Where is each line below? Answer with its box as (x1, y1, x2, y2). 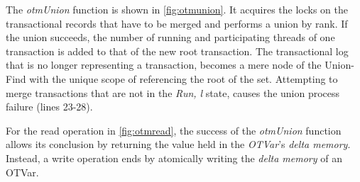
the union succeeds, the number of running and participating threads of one (6, 30, 335, 45)
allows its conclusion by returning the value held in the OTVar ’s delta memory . (6, 137, 351, 152)
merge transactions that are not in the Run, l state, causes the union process (6, 85, 340, 100)
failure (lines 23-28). (6, 99, 93, 114)
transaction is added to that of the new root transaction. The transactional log (6, 43, 349, 58)
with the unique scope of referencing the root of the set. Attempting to (29, 71, 338, 86)
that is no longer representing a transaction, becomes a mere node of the (6, 57, 322, 72)
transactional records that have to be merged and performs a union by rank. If (6, 16, 348, 30)
